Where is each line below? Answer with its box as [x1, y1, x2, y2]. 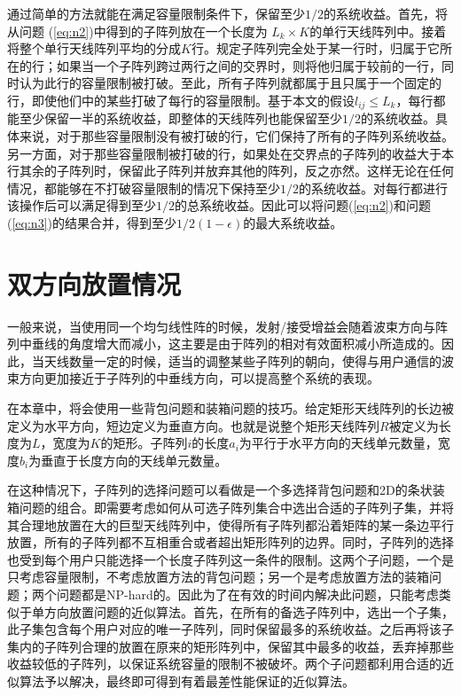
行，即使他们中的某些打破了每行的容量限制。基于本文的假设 [7, 90, 355, 109]
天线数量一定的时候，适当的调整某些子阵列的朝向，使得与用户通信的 [43, 351, 441, 370]
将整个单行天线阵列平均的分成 [7, 39, 181, 58]
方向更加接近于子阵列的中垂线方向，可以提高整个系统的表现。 [19, 369, 379, 387]
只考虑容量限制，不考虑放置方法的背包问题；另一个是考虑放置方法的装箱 [7, 567, 429, 586]
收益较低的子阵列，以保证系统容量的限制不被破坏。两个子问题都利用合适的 [7, 654, 441, 673]
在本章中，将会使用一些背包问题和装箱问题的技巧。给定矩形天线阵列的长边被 [7, 399, 454, 418]
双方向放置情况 [7, 265, 182, 301]
